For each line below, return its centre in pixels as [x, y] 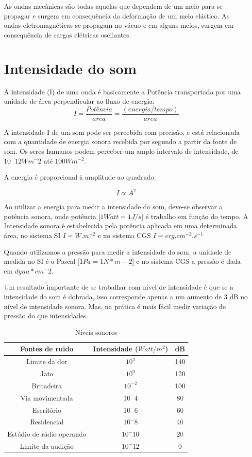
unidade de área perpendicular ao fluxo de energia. [79, 101]
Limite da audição [47, 446]
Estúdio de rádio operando [47, 434]
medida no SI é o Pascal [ [42, 261]
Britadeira [47, 385]
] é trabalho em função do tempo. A [195, 216]
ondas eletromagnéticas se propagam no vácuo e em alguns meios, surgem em [119, 25]
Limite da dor [47, 361]
